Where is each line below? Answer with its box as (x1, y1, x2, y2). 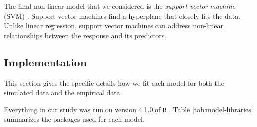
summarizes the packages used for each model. (4, 114, 145, 124)
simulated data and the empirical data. (4, 87, 122, 98)
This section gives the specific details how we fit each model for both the (4, 77, 224, 88)
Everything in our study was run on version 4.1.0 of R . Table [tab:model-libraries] (4, 104, 253, 114)
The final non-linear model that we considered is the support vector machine (4, 1, 236, 11)
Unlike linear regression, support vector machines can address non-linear (4, 20, 223, 31)
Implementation (4, 54, 87, 69)
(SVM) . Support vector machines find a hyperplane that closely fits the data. (4, 10, 241, 21)
